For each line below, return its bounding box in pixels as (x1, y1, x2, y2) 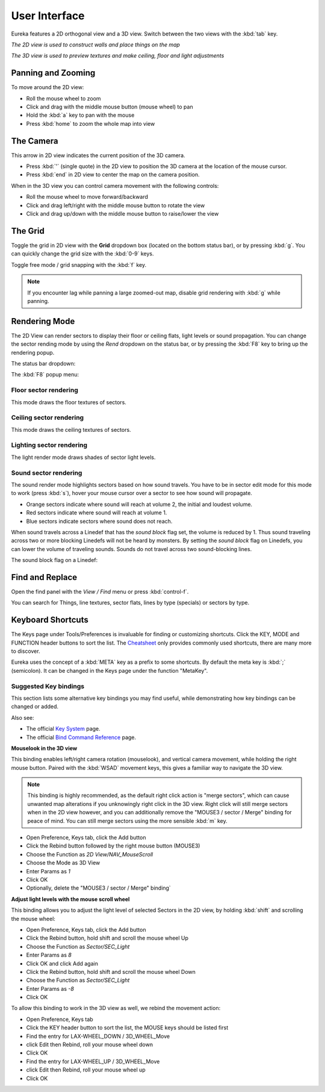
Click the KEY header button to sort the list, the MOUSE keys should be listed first (26, 1024, 229, 1031)
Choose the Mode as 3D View (26, 859, 101, 867)
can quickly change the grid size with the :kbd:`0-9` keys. (11, 250, 154, 257)
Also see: (11, 714, 34, 721)
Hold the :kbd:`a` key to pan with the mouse (26, 111, 135, 119)
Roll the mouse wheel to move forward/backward (26, 193, 149, 201)
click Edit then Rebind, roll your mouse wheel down (26, 1041, 153, 1048)
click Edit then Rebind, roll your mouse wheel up (26, 1066, 146, 1073)
